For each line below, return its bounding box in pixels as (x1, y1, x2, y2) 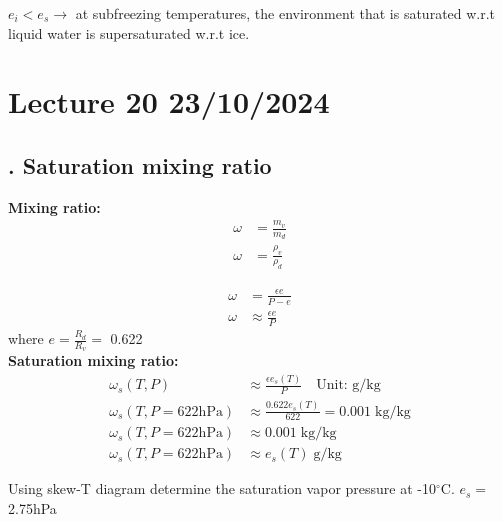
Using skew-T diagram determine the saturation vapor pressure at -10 (8, 478, 436, 499)
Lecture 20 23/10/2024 (8, 81, 330, 122)
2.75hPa (8, 498, 57, 518)
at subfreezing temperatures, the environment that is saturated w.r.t (75, 3, 496, 23)
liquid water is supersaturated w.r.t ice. (8, 22, 250, 43)
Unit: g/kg (316, 378, 381, 393)
